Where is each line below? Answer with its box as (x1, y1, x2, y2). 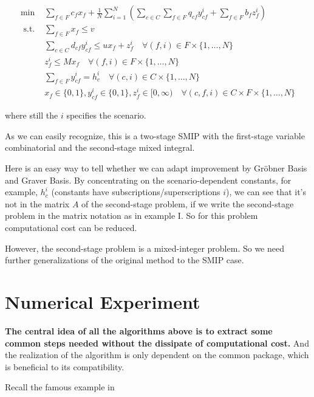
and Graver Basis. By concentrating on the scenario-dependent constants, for (5, 173, 292, 186)
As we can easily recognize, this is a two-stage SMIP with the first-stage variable (5, 129, 305, 142)
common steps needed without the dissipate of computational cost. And (5, 336, 309, 349)
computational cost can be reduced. (5, 221, 137, 234)
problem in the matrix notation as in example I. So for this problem (5, 209, 258, 222)
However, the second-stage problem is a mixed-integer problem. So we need (5, 241, 284, 254)
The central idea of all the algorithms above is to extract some (5, 324, 273, 337)
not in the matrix (5, 197, 70, 210)
